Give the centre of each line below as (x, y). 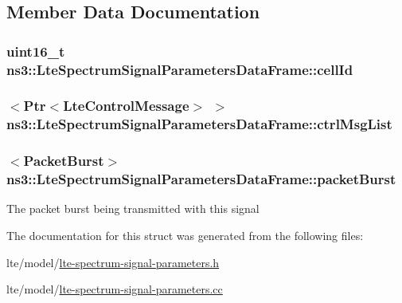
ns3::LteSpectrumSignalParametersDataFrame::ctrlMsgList (199, 124)
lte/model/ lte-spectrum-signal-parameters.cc (115, 289)
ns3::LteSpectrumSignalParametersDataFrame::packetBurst (201, 179)
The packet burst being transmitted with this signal (133, 209)
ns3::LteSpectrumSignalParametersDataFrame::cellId (180, 69)
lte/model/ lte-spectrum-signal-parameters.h (113, 262)
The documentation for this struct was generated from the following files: (185, 236)
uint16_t (36, 51)
